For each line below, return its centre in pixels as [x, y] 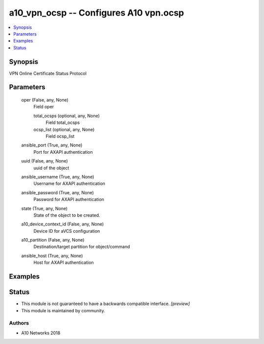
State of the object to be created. [67, 215]
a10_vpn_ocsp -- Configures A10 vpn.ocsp [97, 13]
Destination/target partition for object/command [82, 247]
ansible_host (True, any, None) [52, 256]
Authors [19, 323]
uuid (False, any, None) [44, 161]
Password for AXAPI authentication [69, 200]
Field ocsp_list [60, 136]
